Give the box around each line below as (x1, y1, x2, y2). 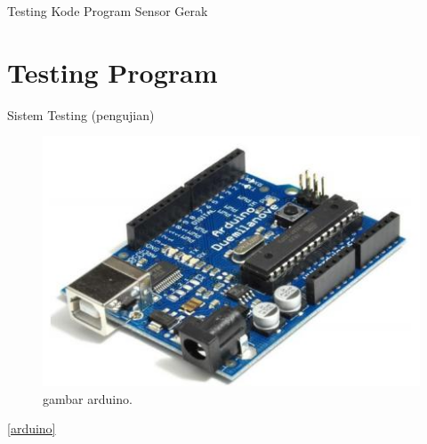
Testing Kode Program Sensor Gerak (7, 2, 208, 20)
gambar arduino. (43, 389, 133, 408)
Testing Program (7, 53, 218, 90)
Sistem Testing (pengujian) (7, 105, 155, 124)
